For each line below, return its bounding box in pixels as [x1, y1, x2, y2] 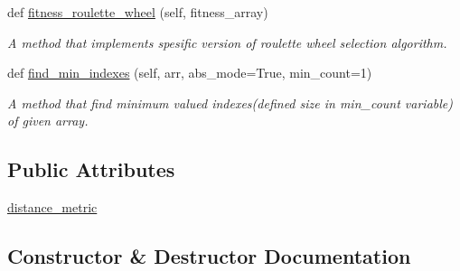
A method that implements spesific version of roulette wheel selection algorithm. [7, 33, 447, 51]
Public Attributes [7, 155, 175, 183]
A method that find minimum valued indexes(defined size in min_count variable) [7, 93, 454, 112]
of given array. [7, 111, 89, 130]
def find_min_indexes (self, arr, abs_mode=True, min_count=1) [7, 63, 372, 82]
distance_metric [7, 198, 98, 217]
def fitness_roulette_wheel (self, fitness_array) [7, 3, 268, 21]
